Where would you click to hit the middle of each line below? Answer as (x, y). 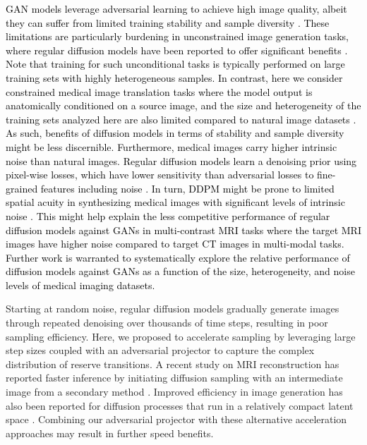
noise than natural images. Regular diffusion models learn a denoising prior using (181, 160)
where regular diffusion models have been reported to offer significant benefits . (177, 50)
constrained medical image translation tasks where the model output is (159, 91)
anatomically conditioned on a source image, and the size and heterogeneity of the (183, 105)
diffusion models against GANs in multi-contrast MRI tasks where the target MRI (183, 230)
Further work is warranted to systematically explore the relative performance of (178, 257)
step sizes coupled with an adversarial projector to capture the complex (160, 350)
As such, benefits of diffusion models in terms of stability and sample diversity (175, 133)
